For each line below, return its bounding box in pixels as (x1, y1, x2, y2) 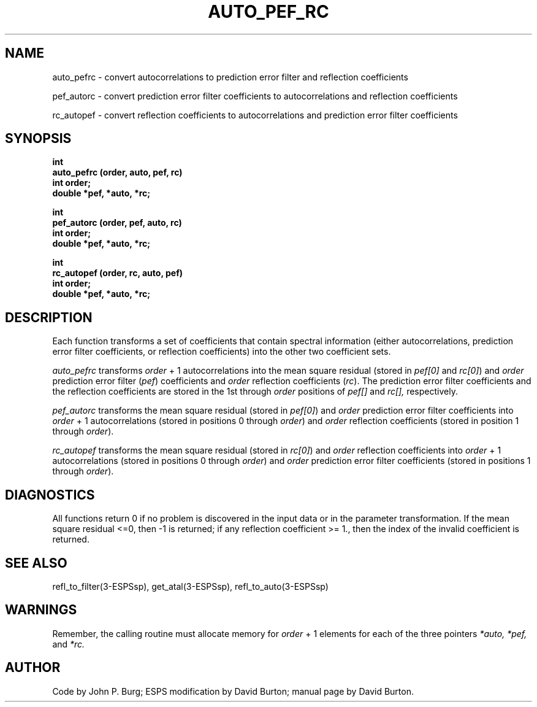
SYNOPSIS (5, 131, 72, 147)
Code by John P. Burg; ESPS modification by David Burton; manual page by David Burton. (52, 686, 414, 697)
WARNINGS (5, 602, 77, 618)
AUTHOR (5, 660, 61, 676)
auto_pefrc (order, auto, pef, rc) (52, 167, 183, 178)
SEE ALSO (5, 555, 67, 571)
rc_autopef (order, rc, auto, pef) (52, 268, 183, 279)
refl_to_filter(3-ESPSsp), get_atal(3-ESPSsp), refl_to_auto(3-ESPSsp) (52, 581, 329, 592)
